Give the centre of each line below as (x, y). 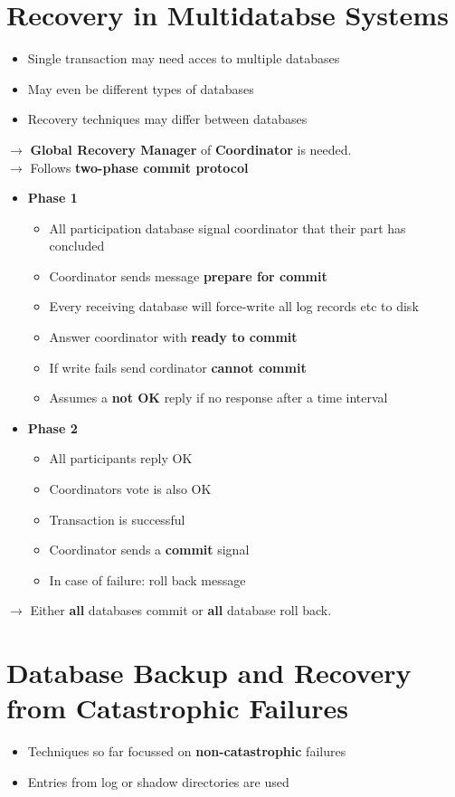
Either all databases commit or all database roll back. (181, 610)
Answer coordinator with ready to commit (173, 337)
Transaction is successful (117, 519)
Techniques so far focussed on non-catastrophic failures (187, 751)
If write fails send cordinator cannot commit (178, 367)
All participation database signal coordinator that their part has (227, 228)
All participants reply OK (121, 458)
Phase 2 (52, 427)
